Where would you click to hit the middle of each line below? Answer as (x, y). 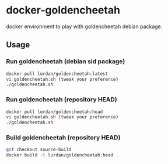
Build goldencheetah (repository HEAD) (63, 138)
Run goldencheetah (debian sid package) (66, 61)
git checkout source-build (39, 150)
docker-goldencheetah (63, 10)
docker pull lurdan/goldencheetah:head (55, 112)
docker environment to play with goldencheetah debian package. (84, 26)
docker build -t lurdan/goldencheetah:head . (62, 155)
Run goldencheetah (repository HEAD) (62, 100)
